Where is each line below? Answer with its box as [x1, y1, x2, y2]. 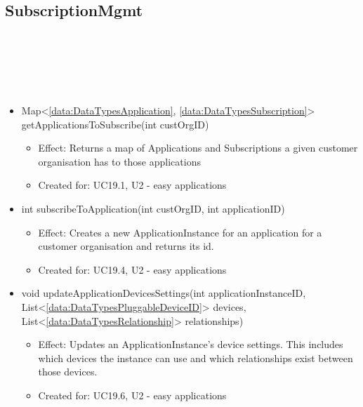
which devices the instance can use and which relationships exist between [38, 350, 353, 365]
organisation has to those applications [38, 154, 201, 168]
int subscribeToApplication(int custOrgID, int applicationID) [21, 201, 285, 215]
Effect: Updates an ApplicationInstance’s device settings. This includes [38, 337, 343, 352]
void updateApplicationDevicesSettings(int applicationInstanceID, [21, 286, 306, 300]
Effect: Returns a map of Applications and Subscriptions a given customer [38, 140, 358, 155]
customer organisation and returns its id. [38, 239, 214, 253]
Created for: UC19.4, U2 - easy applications [38, 262, 227, 276]
